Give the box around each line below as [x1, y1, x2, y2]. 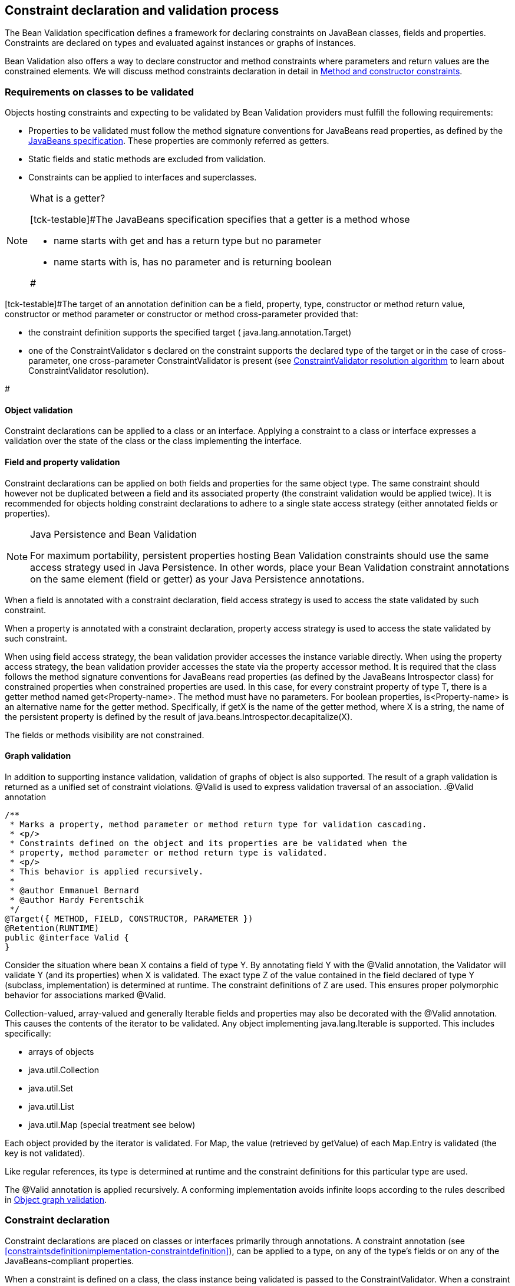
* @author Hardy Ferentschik [9, 894, 144, 905]
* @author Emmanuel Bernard [9, 885, 139, 895]
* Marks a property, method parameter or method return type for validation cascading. [9, 819, 427, 829]
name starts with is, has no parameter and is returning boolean [54, 256, 332, 268]
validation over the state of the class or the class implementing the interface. [5, 436, 302, 446]
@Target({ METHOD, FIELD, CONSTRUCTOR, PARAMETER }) [5, 913, 253, 923]
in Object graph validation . [5, 1194, 107, 1205]
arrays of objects [28, 1046, 94, 1057]
